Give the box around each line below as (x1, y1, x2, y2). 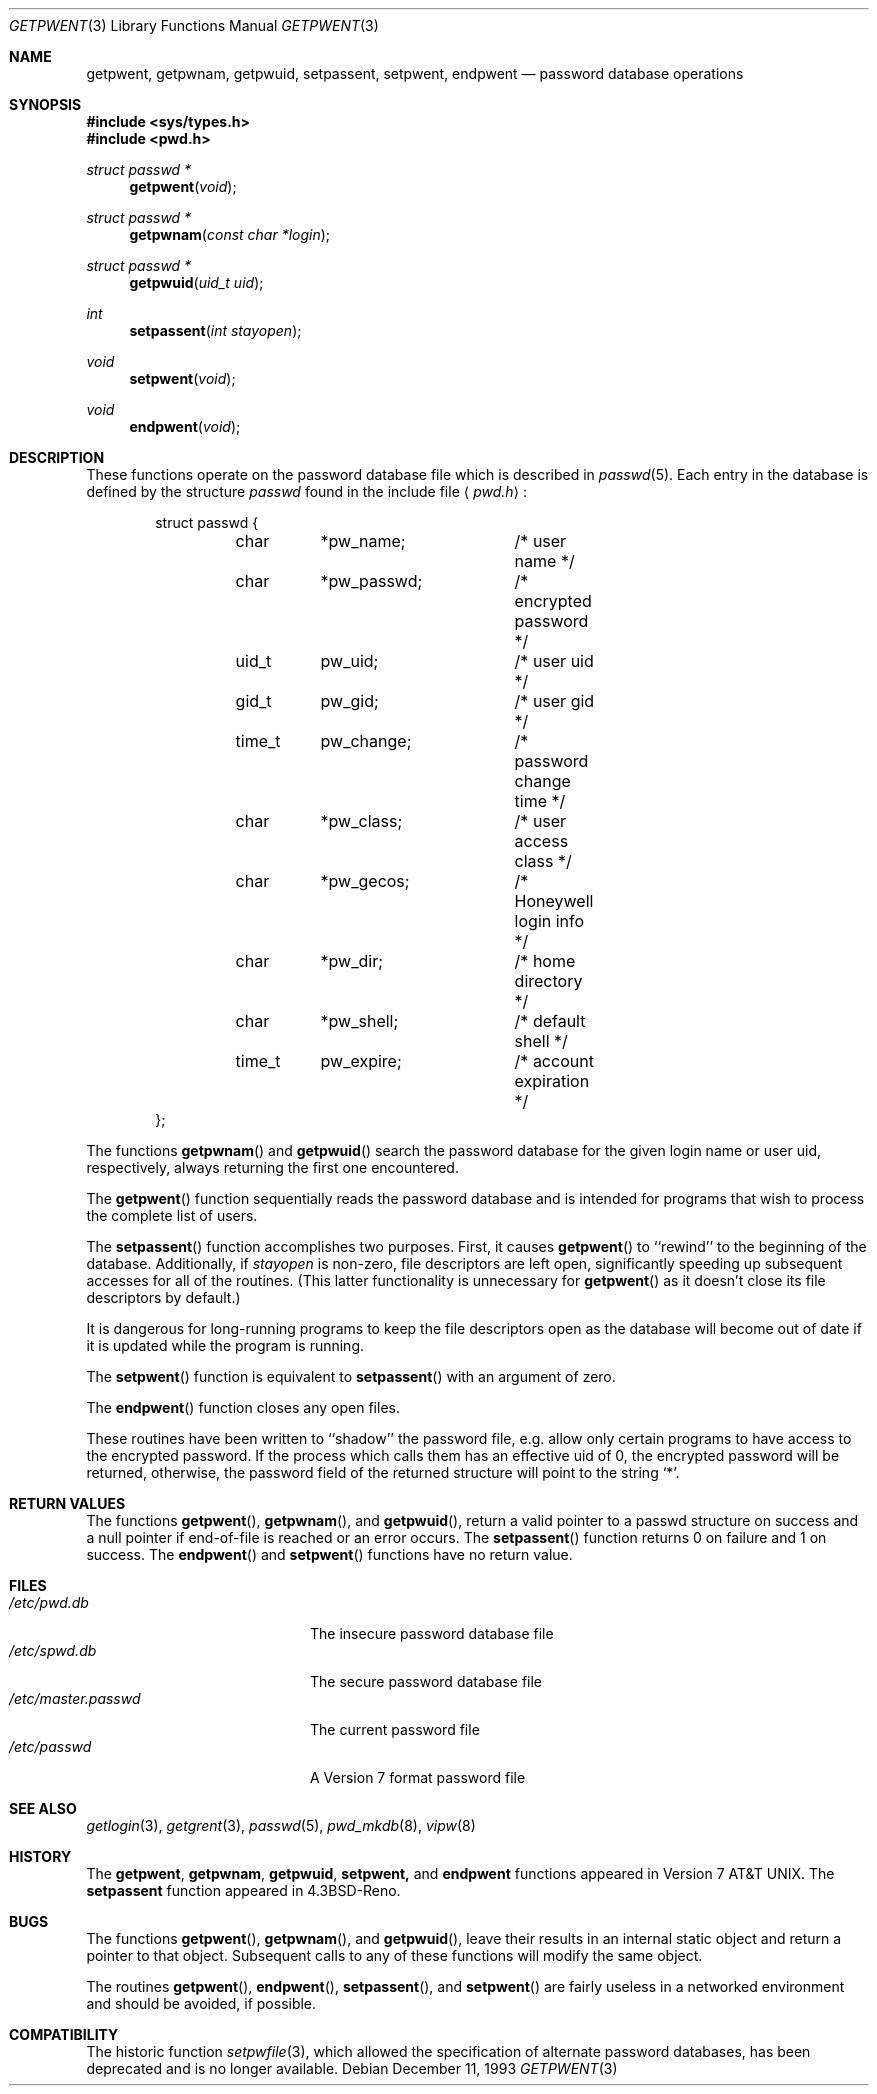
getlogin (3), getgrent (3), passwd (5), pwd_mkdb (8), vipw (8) (86, 1817, 476, 1834)
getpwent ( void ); (129, 178, 237, 195)
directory (514, 971, 583, 991)
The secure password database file (310, 1673, 543, 1690)
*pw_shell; (320, 1011, 399, 1031)
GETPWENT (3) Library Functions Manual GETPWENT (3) (9, 17, 379, 34)
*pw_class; (320, 811, 403, 831)
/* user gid (514, 691, 595, 711)
